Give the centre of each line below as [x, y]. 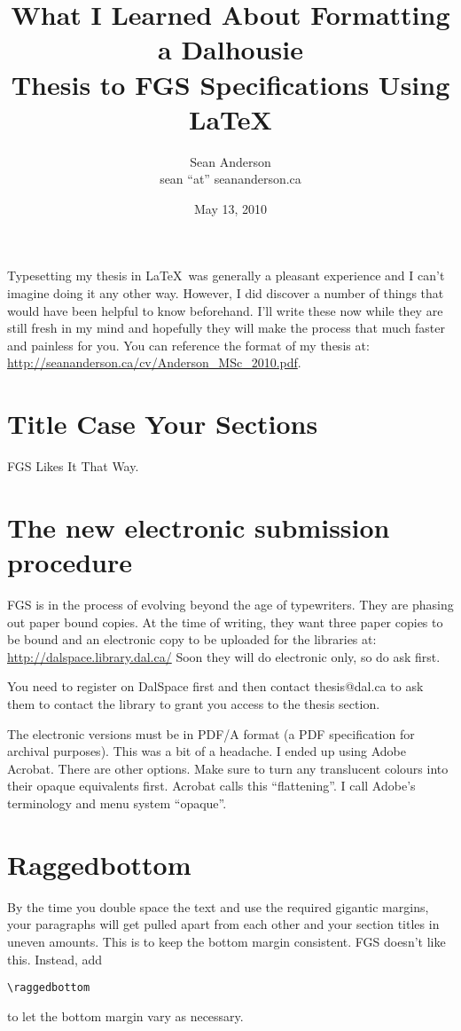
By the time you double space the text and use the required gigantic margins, [218, 906]
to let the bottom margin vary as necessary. [125, 1015]
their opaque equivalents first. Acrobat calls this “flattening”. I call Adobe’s [211, 786]
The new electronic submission [199, 527]
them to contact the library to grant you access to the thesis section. [194, 704]
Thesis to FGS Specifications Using [230, 84]
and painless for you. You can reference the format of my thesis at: [188, 345]
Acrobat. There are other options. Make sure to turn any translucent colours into [228, 768]
